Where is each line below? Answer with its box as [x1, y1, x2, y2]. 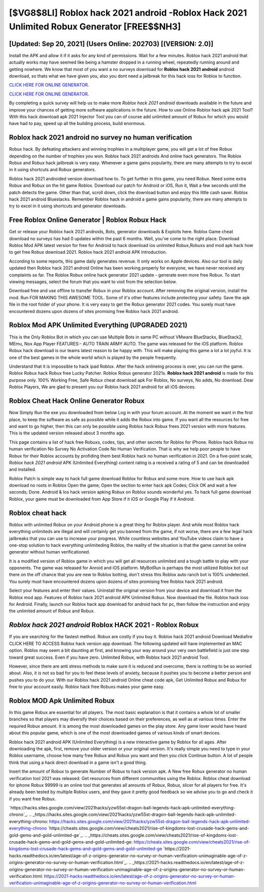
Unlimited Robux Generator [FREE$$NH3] [9, 21, 181, 32]
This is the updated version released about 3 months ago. [9, 430, 126, 436]
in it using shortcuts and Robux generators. [9, 167, 96, 173]
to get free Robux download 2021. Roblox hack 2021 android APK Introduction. [9, 249, 167, 255]
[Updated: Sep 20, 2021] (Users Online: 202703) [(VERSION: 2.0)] [9, 40, 214, 48]
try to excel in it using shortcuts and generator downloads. [9, 203, 127, 209]
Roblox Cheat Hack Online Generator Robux [9, 397, 145, 405]
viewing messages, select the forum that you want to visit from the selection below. [9, 279, 177, 285]
